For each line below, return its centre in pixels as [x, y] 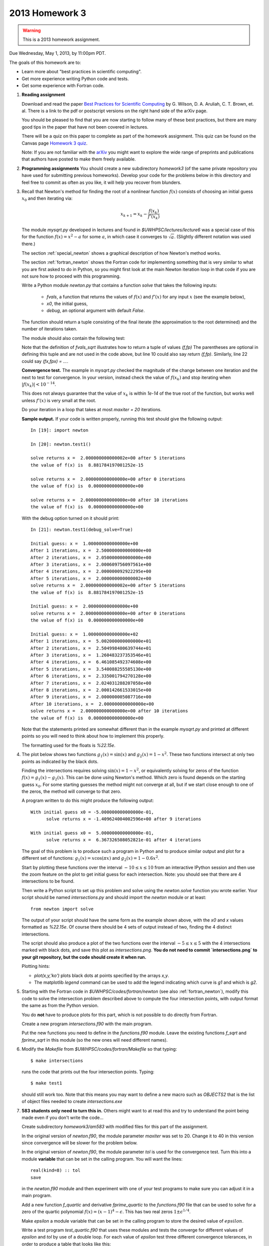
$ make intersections [57, 1061]
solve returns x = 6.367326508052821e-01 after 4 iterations [124, 840]
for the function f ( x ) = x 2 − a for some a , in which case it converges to [95, 236]
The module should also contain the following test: [73, 338]
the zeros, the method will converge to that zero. [71, 791]
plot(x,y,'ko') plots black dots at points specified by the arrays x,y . [102, 975]
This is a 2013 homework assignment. [61, 39]
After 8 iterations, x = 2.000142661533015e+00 [91, 690]
